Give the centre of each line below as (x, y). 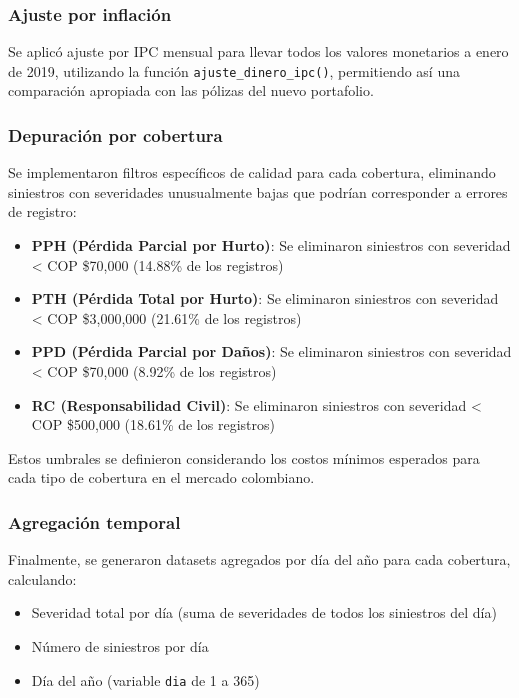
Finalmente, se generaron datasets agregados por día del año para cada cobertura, (259, 559)
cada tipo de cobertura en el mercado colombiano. (161, 477)
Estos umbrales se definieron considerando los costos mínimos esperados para (244, 457)
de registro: (42, 211)
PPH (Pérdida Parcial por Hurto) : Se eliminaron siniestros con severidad (271, 245)
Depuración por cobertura (115, 134)
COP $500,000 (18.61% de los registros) (153, 424)
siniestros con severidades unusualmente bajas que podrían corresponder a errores (258, 191)
